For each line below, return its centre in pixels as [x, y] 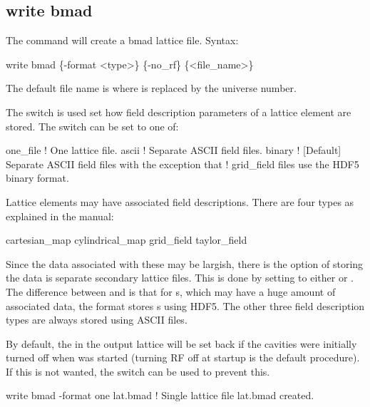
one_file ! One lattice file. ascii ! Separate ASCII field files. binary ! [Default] [174, 150]
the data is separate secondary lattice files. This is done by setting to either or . [180, 278]
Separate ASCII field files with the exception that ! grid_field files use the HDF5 [183, 164]
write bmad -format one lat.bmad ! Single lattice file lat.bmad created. [160, 395]
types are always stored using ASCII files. [97, 320]
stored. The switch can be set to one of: [92, 126]
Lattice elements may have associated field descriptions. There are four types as [180, 201]
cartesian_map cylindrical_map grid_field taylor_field [127, 240]
